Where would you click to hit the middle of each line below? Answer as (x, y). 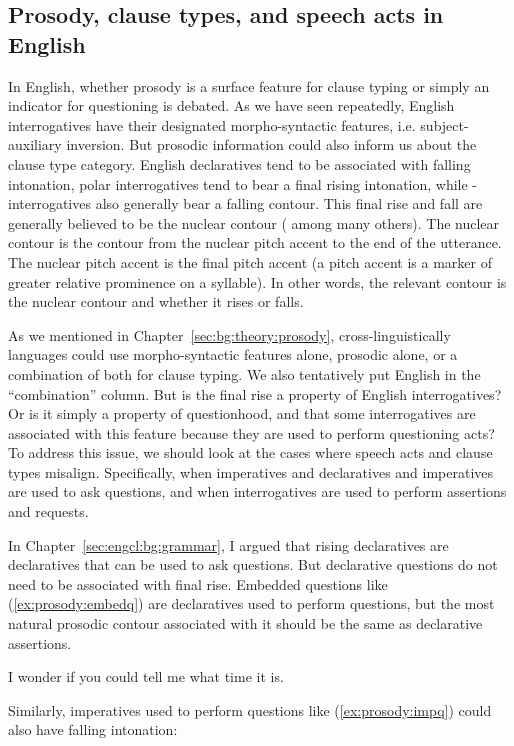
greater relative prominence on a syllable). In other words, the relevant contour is (257, 281)
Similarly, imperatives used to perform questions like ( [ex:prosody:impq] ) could (250, 709)
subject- (444, 124)
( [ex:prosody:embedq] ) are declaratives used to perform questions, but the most (251, 603)
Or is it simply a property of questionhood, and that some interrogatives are (242, 413)
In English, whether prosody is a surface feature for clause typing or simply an (249, 85)
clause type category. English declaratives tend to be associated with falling (239, 163)
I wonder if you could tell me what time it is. (146, 676)
